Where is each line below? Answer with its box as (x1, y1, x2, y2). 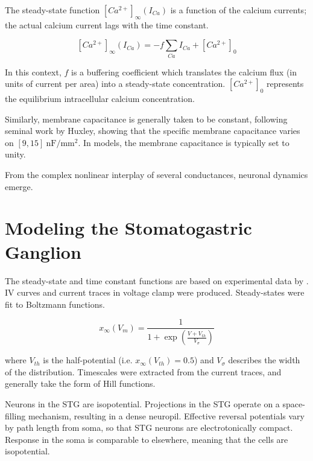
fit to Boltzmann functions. (5, 297, 105, 310)
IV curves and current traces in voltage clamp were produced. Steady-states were (5, 286, 305, 299)
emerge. (5, 180, 33, 192)
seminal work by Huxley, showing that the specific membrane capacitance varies (5, 124, 300, 137)
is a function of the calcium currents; (170, 4, 307, 16)
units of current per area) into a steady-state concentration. (5, 77, 226, 90)
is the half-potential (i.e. (43, 354, 133, 366)
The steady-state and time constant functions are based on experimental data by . (5, 274, 309, 287)
